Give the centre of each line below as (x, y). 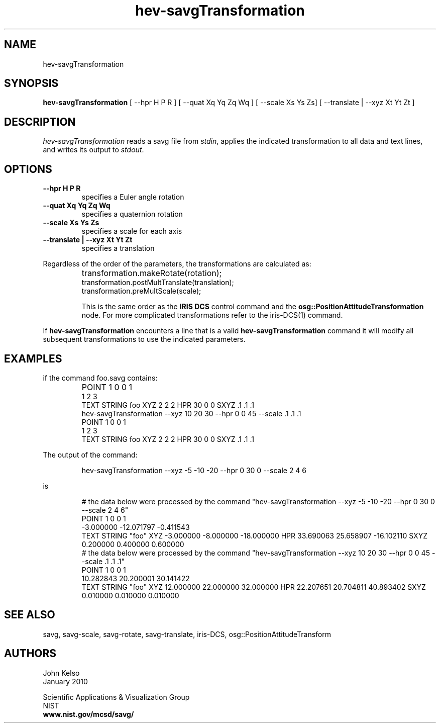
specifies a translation (118, 248)
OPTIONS (28, 169)
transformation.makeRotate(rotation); (152, 273)
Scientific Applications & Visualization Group (116, 697)
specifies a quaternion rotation (132, 214)
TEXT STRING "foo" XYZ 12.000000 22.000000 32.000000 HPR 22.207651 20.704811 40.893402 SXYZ (254, 587)
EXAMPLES (33, 358)
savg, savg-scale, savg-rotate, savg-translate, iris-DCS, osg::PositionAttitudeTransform (187, 634)
